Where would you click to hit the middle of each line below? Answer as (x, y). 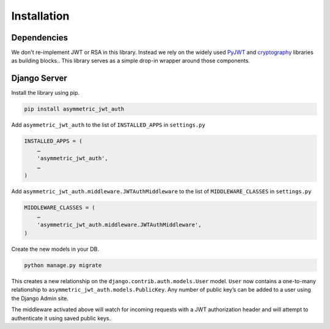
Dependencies (40, 38)
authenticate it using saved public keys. (61, 318)
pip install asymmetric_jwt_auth (74, 109)
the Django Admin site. (40, 298)
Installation (40, 16)
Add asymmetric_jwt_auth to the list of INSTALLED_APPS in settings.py (108, 125)
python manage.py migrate (63, 265)
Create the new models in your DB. (55, 249)
